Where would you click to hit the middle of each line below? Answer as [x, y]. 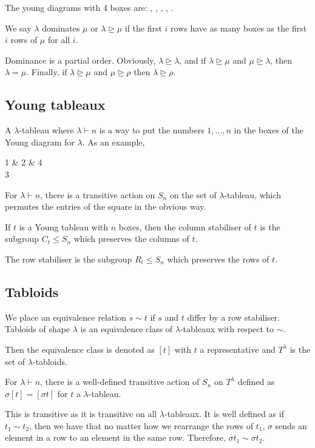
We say [18, 28]
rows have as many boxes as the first [239, 28]
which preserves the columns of [131, 239]
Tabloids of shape [38, 329]
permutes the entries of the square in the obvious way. [106, 206]
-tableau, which [253, 194]
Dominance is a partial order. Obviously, [80, 60]
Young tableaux [55, 105]
